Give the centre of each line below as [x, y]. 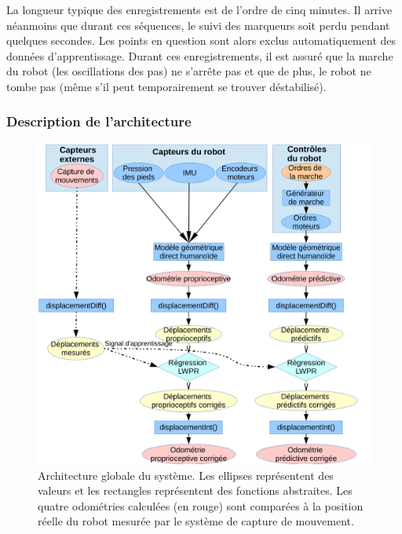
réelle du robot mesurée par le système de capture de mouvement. [196, 521]
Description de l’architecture [99, 121]
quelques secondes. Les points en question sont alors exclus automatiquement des [201, 40]
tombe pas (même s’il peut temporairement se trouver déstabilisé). [166, 86]
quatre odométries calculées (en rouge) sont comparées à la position [201, 505]
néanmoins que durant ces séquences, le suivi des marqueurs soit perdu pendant [198, 25]
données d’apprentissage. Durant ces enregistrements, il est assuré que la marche [200, 55]
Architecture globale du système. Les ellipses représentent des [186, 475]
